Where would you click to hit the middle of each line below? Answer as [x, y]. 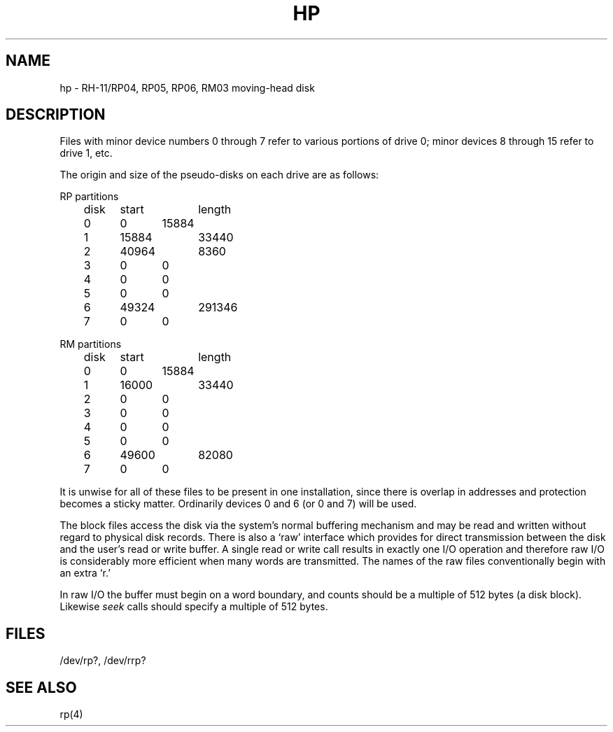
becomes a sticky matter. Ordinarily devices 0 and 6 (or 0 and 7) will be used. [238, 504]
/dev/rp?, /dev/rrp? [103, 661]
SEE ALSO [41, 687]
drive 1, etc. [86, 153]
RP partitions [89, 197]
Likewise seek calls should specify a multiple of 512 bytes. [194, 607]
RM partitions [91, 344]
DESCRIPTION [56, 115]
